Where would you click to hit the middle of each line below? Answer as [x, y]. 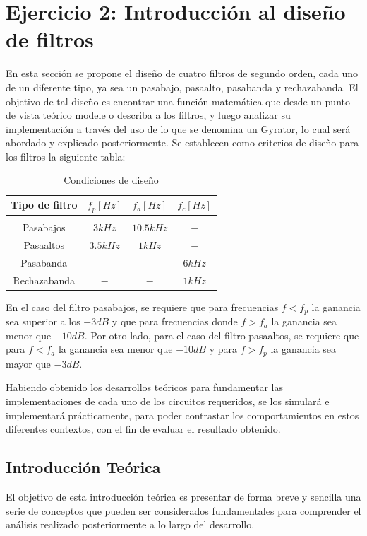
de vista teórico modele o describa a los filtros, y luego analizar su [148, 115]
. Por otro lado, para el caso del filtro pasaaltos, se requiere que [222, 335]
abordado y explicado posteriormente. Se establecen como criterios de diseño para [182, 142]
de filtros [50, 39]
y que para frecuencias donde [175, 321]
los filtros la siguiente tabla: [66, 156]
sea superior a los [43, 321]
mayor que [28, 363]
